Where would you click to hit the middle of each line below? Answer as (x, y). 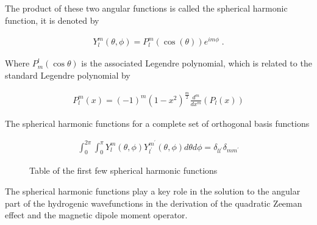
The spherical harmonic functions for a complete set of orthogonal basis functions (157, 123)
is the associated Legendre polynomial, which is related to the (197, 63)
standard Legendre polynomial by (68, 75)
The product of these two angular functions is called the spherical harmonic (146, 8)
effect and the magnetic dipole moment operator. (96, 215)
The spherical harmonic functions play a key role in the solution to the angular (153, 191)
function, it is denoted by (52, 20)
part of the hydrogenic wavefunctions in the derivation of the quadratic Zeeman (154, 203)
